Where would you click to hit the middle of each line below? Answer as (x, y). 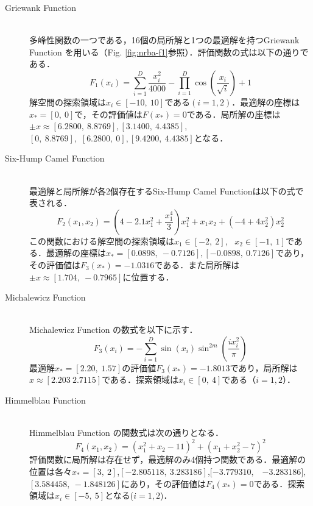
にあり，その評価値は (163, 483)
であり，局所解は (264, 367)
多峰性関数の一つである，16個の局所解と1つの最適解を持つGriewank (164, 40)
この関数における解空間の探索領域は (102, 241)
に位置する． (148, 276)
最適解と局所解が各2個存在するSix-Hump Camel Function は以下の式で (167, 191)
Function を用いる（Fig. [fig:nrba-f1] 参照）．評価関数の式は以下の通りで (169, 52)
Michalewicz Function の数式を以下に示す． (114, 330)
